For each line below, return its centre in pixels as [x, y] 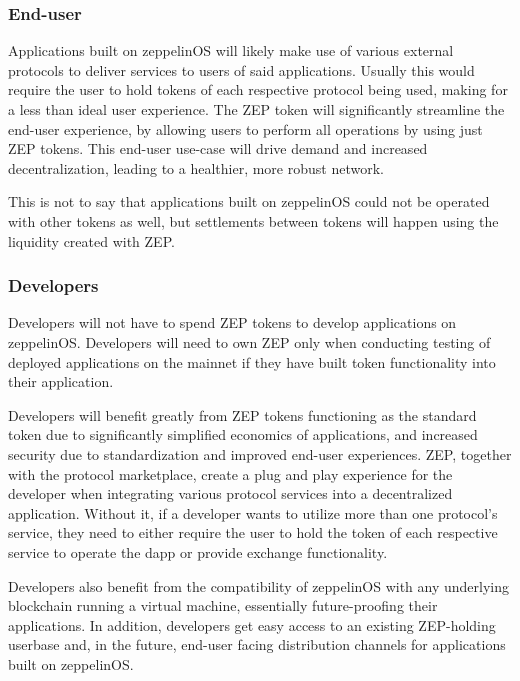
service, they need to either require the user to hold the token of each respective [253, 532]
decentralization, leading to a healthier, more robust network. [196, 167]
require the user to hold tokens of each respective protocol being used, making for [258, 89]
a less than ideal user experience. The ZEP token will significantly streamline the [256, 109]
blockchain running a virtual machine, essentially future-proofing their [223, 605]
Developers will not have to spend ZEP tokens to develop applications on [232, 322]
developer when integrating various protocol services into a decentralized [230, 493]
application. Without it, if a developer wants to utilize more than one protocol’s [253, 512]
